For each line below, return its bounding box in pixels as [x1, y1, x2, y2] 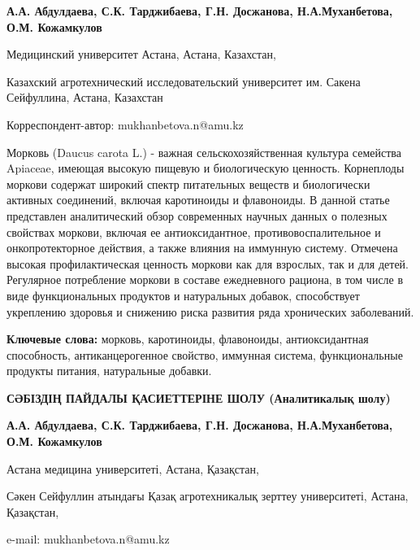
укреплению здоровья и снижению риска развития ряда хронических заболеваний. [6, 303, 414, 320]
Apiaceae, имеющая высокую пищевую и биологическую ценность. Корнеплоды [6, 159, 405, 177]
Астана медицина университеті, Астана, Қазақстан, [6, 460, 259, 477]
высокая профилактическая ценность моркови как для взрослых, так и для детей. [6, 255, 409, 272]
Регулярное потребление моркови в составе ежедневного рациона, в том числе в [6, 271, 404, 288]
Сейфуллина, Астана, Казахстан [6, 89, 163, 106]
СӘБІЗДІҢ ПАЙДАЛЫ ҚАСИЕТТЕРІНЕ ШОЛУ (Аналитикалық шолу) [6, 389, 391, 406]
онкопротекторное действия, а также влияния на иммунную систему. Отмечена [6, 239, 398, 256]
